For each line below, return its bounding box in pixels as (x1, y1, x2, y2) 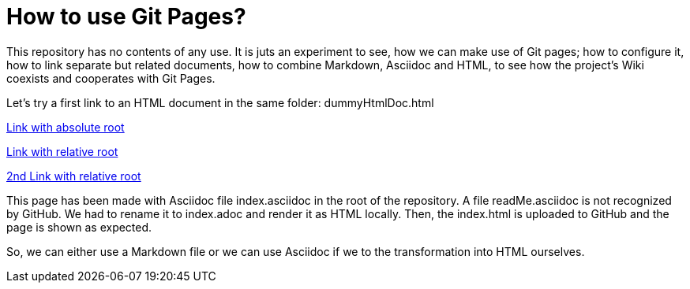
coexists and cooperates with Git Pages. (6, 71, 216, 85)
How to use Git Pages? (6, 3, 246, 30)
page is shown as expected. (6, 220, 152, 234)
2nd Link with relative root (6, 169, 141, 183)
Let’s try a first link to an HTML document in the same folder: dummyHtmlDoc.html (6, 95, 434, 109)
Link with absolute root (6, 120, 125, 134)
